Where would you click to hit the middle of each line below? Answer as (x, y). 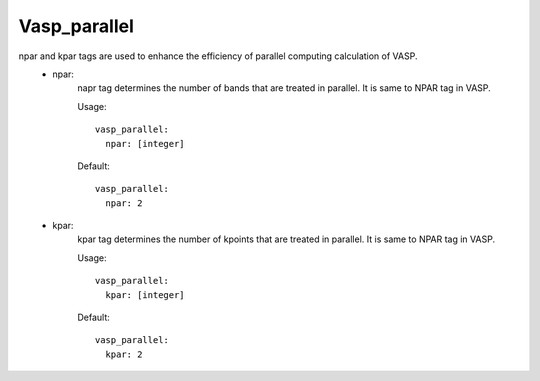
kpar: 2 (124, 354)
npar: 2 (124, 203)
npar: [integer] (145, 143)
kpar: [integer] (145, 294)
